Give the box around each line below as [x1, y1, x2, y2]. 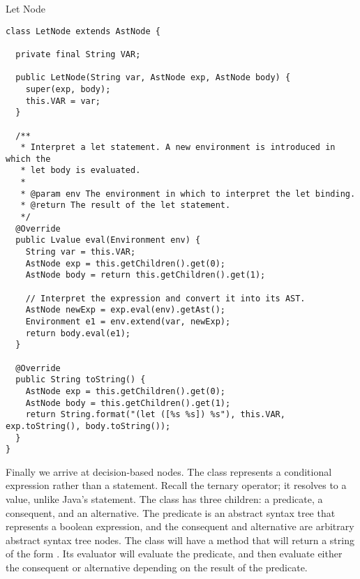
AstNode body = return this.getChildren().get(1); [25, 270, 266, 280]
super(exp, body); [25, 84, 111, 94]
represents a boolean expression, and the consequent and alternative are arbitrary [6, 519, 354, 534]
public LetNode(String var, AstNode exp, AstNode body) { [15, 73, 291, 83]
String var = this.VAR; [25, 247, 136, 257]
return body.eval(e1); [25, 328, 130, 338]
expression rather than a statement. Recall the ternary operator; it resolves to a [6, 478, 347, 492]
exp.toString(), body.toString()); [6, 421, 171, 431]
